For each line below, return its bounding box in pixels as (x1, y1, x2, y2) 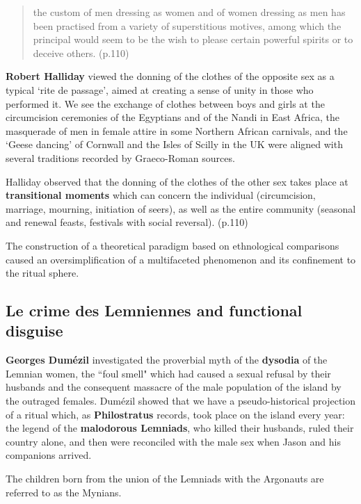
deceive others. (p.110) (33, 45, 129, 60)
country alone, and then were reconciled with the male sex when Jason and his (6, 434, 341, 448)
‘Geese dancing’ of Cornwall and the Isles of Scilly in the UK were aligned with (6, 137, 343, 152)
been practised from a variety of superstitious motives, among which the (33, 18, 342, 33)
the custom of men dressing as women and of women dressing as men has (33, 5, 346, 19)
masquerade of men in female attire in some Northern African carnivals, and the (6, 123, 348, 138)
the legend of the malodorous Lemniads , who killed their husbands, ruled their (6, 421, 354, 435)
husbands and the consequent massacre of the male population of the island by (6, 380, 342, 394)
